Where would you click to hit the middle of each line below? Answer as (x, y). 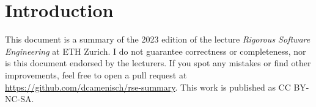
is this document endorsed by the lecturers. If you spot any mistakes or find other (158, 63)
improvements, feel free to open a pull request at (96, 74)
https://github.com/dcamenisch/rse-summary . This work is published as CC (148, 87)
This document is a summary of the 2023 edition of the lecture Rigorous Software (158, 39)
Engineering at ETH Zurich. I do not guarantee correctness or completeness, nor (156, 51)
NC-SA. (20, 99)
